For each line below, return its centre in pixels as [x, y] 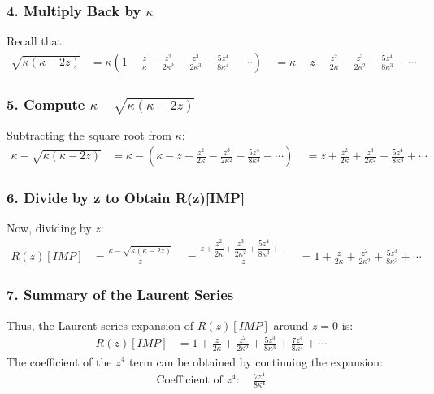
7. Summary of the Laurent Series [120, 294]
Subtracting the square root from [89, 134]
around [291, 325]
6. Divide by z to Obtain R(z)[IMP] [126, 198]
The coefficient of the [59, 361]
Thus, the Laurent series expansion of [100, 325]
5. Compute [46, 104]
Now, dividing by [49, 228]
